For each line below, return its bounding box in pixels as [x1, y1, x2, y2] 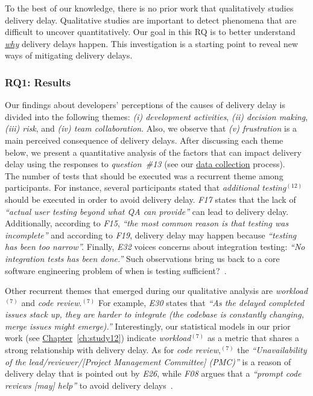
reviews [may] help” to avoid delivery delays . [5, 378, 173, 391]
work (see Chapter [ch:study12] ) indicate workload [5, 331, 191, 344]
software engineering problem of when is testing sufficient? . [5, 264, 227, 276]
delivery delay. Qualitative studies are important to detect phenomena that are [5, 13, 297, 26]
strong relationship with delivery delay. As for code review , [5, 343, 221, 356]
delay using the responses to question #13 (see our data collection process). [5, 158, 285, 170]
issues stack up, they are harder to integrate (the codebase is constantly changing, [5, 308, 304, 321]
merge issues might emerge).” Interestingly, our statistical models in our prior [5, 319, 291, 332]
